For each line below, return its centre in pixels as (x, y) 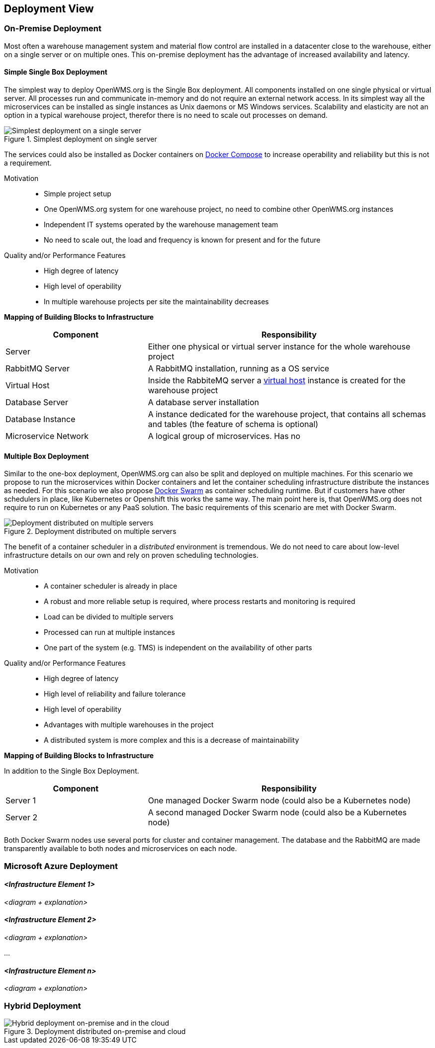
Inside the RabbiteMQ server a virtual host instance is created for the (277, 381)
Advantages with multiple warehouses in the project (129, 725)
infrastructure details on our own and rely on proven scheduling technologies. (131, 555)
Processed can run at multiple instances (109, 632)
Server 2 (22, 818)
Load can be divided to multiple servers (109, 617)
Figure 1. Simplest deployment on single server (81, 139)
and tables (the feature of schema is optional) (233, 424)
